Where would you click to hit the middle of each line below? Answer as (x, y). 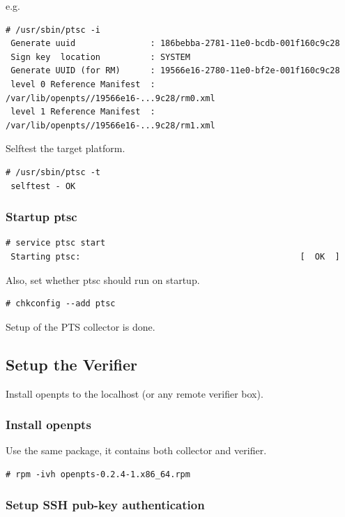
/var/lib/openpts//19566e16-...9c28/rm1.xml (110, 125)
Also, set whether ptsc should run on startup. (103, 279)
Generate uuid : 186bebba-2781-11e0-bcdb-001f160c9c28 (175, 44)
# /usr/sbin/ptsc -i (53, 30)
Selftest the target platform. (66, 148)
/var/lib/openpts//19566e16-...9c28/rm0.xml (110, 98)
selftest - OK (43, 186)
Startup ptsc (41, 217)
